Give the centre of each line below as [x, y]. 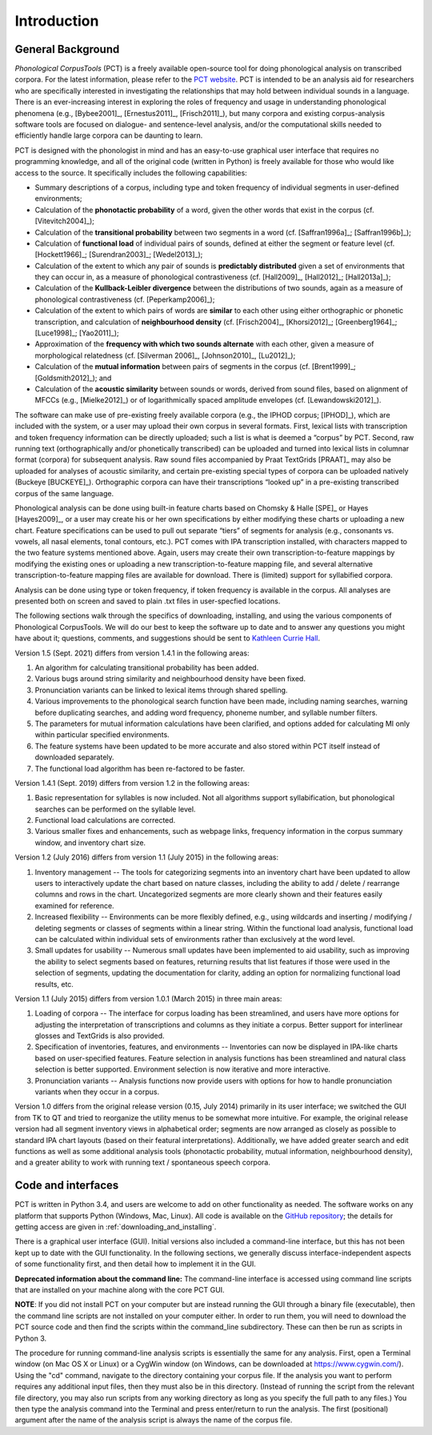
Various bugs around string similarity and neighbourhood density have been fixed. [170, 679]
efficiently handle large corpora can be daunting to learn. [109, 135]
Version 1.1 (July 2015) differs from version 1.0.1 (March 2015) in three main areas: [148, 998]
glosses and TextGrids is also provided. [100, 1036]
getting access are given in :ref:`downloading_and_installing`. [116, 1227]
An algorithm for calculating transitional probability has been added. [147, 667]
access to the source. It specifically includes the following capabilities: [131, 173]
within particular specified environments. [102, 735]
